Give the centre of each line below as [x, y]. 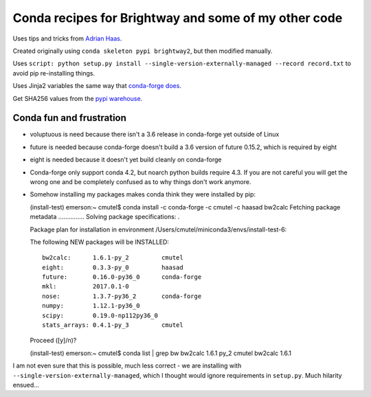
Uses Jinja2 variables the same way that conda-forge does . [97, 86]
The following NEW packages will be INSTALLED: [100, 242]
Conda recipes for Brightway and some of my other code [178, 18]
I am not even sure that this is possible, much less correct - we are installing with [127, 366]
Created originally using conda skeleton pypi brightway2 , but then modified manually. [143, 51]
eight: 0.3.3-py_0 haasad [113, 267]
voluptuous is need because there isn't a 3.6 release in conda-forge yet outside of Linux [155, 135]
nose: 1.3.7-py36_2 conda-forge [122, 296]
